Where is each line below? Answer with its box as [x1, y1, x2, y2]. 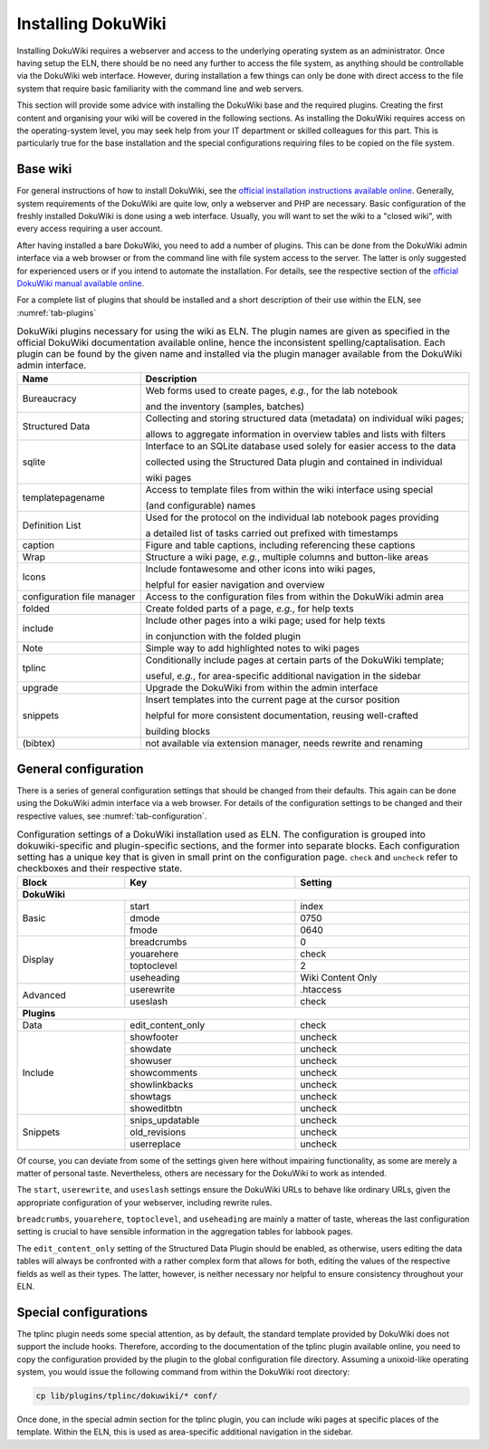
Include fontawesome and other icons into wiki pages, [145, 562, 376, 575]
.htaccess [300, 983, 342, 995]
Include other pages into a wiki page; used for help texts [145, 614, 386, 627]
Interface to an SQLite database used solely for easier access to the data [145, 440, 456, 453]
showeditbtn [129, 1101, 183, 1114]
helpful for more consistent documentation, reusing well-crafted [145, 709, 418, 722]
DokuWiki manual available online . [16, 277, 145, 289]
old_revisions [129, 1126, 187, 1138]
